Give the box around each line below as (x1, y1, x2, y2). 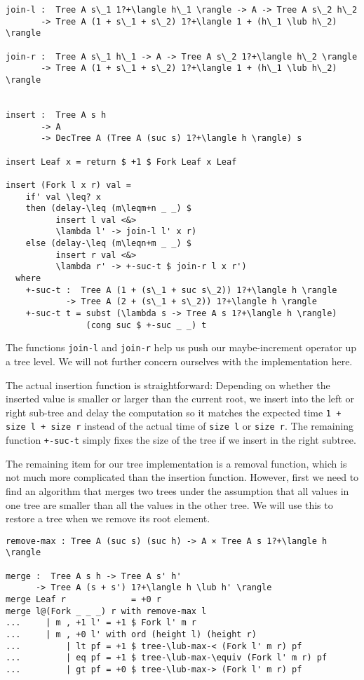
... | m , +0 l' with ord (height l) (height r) (6, 630, 257, 639)
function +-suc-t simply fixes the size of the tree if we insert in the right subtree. (6, 433, 356, 447)
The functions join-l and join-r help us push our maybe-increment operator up (6, 340, 357, 355)
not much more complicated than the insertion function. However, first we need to (6, 470, 359, 484)
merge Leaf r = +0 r (6, 594, 161, 605)
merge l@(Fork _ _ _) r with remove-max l (6, 606, 207, 616)
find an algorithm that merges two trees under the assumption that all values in (6, 483, 349, 498)
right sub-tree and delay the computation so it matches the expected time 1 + (6, 404, 342, 419)
